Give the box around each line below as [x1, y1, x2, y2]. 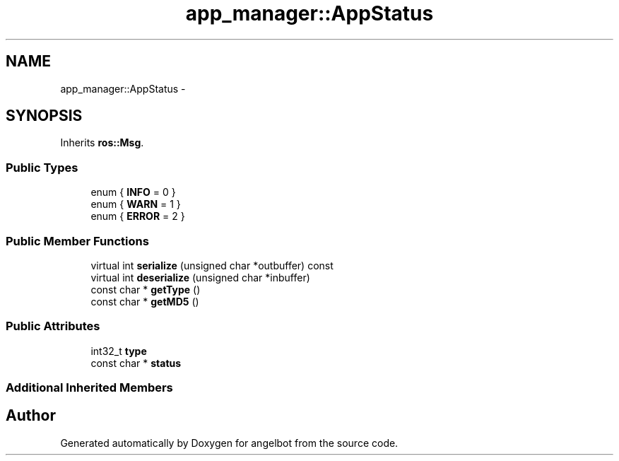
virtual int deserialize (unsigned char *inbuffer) [90, 271, 310, 284]
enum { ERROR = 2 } [90, 210, 185, 223]
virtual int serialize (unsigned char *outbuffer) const [90, 259, 334, 272]
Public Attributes [6, 319, 100, 334]
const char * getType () [90, 283, 201, 296]
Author [6, 407, 56, 425]
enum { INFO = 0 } [90, 186, 176, 199]
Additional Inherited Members [6, 380, 173, 395]
